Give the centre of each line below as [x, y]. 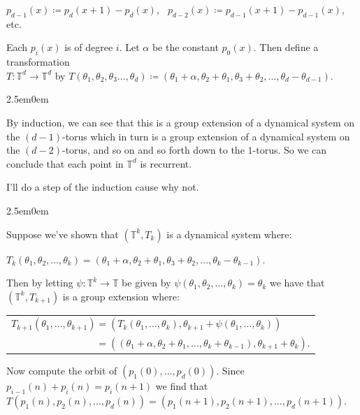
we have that [297, 283]
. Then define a [286, 47]
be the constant [185, 47]
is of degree [89, 47]
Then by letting [40, 283]
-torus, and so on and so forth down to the [153, 150]
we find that [182, 386]
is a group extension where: [121, 296]
